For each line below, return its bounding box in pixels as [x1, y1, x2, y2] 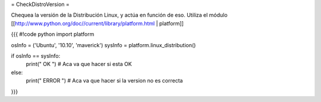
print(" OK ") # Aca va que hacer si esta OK [26, 61, 132, 68]
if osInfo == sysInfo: [11, 52, 61, 59]
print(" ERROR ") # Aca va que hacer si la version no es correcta [26, 77, 183, 84]
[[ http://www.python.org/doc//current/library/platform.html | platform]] [11, 19, 184, 27]
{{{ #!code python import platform [11, 31, 95, 38]
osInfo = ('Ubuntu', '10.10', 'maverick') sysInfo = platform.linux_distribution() [11, 41, 196, 48]
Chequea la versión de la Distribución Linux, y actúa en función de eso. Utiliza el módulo [11, 12, 228, 19]
